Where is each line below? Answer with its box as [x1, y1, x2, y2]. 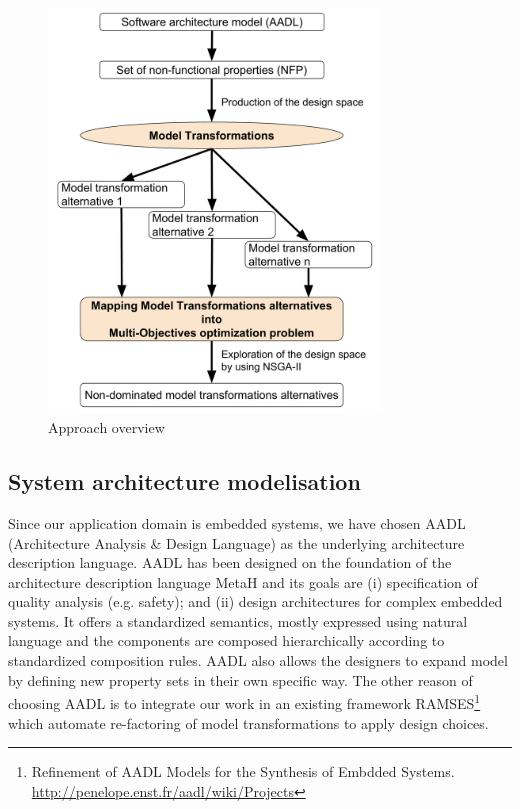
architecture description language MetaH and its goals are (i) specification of [8, 571, 478, 592]
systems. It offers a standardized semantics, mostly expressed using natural [8, 610, 468, 631]
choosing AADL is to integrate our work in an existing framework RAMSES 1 [8, 690, 481, 713]
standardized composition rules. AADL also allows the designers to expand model [8, 650, 508, 671]
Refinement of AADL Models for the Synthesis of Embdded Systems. [31, 761, 455, 782]
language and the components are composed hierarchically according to [8, 630, 445, 651]
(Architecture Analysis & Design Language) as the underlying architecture [8, 532, 465, 553]
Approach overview [48, 417, 165, 438]
